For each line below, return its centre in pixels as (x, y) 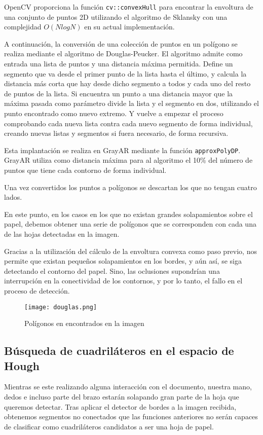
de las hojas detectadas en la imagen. (62, 234)
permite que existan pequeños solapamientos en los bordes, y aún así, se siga (123, 261)
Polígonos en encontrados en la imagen (84, 323)
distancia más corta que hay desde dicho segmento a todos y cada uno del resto (127, 83)
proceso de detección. (37, 290)
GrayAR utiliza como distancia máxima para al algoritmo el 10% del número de (128, 160)
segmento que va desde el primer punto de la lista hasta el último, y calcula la (125, 73)
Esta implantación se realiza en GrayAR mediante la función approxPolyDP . (122, 150)
